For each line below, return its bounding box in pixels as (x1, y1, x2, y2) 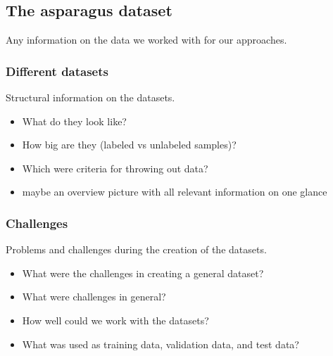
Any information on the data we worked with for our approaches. (6, 32, 287, 47)
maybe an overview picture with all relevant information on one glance (22, 184, 327, 199)
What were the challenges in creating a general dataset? (22, 265, 264, 280)
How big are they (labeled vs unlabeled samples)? (22, 137, 237, 152)
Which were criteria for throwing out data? (22, 160, 208, 175)
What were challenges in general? (22, 289, 166, 304)
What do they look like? (22, 113, 127, 128)
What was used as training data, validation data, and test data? (22, 336, 299, 351)
